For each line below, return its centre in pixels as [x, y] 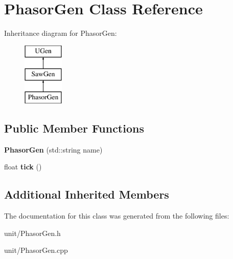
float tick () [23, 167]
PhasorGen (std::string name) [53, 149]
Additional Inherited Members [87, 194]
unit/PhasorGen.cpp [36, 250]
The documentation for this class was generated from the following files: [117, 216]
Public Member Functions [74, 128]
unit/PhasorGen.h [32, 233]
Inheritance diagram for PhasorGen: [61, 33]
